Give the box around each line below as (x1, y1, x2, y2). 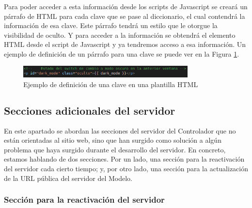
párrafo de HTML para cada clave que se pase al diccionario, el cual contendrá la (4, 11, 245, 21)
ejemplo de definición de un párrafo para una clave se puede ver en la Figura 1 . (4, 48, 239, 59)
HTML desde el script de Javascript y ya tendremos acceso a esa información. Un (4, 39, 246, 49)
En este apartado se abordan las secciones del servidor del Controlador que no (4, 125, 236, 135)
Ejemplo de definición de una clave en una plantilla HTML (23, 79, 198, 89)
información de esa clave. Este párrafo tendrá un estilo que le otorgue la (4, 20, 218, 30)
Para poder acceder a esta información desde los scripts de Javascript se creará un (4, 1, 248, 11)
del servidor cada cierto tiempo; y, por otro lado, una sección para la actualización (4, 163, 249, 173)
